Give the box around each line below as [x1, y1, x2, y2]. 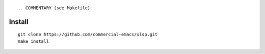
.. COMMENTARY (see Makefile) [18, 5, 91, 11]
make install [18, 38, 49, 44]
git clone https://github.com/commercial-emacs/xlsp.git [18, 32, 158, 37]
